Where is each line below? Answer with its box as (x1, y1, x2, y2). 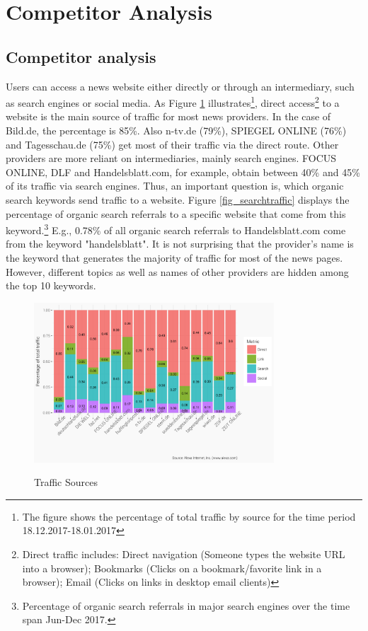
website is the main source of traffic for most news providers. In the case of (6, 109, 331, 124)
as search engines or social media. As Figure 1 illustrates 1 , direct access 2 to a (6, 93, 340, 110)
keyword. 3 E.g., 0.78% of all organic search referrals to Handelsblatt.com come (6, 221, 346, 237)
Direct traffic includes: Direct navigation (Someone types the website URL (22, 547, 345, 562)
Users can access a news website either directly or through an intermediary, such (6, 79, 355, 93)
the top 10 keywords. (6, 278, 96, 293)
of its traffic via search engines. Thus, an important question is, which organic (6, 178, 344, 193)
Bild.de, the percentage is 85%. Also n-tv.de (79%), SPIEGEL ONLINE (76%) (6, 123, 347, 138)
